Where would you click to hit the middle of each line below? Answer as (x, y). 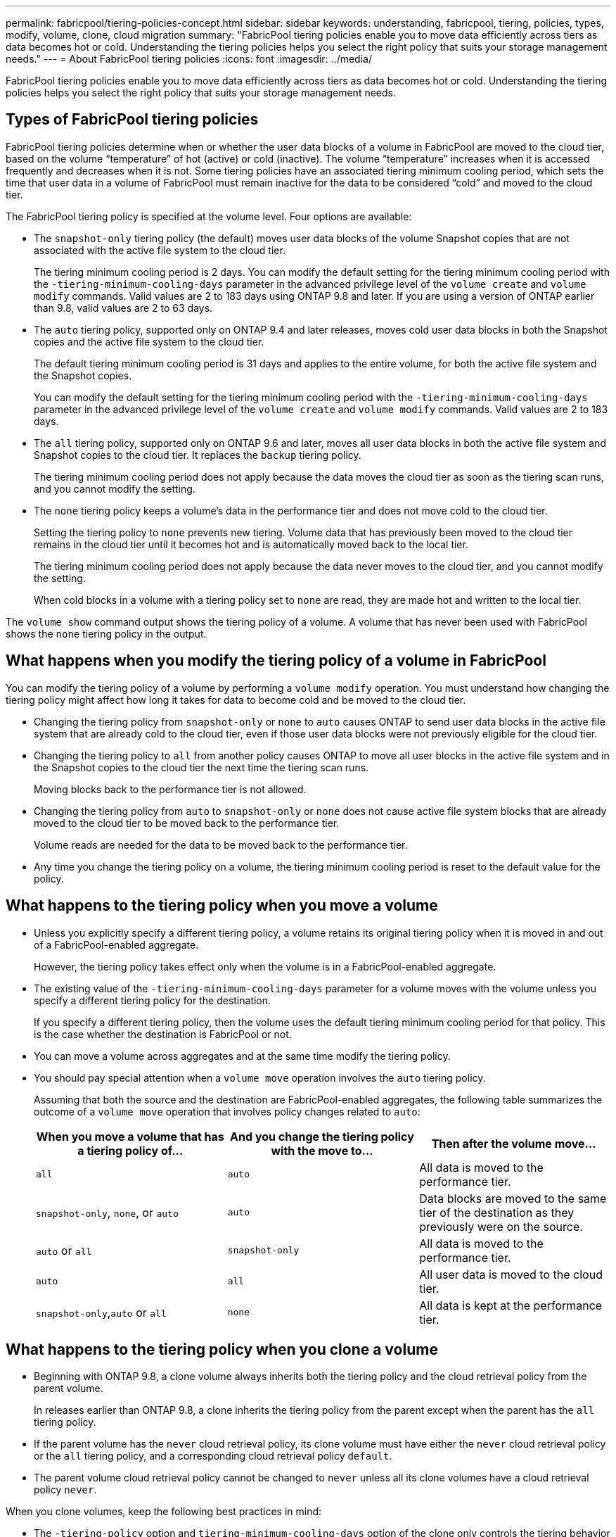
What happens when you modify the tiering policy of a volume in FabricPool (276, 661)
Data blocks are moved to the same (513, 1198)
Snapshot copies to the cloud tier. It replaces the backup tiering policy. (198, 455)
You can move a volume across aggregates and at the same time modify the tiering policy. (242, 1056)
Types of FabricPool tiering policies (132, 120)
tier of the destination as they (497, 1212)
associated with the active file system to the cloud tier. (160, 250)
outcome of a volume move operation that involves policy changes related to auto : (227, 1111)
